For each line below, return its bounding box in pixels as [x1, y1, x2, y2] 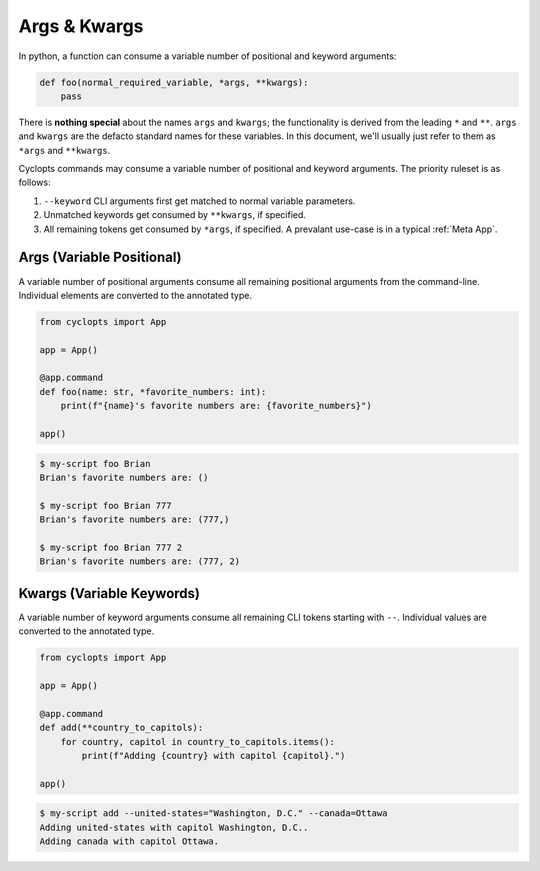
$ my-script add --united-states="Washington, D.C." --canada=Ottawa [39, 808, 388, 819]
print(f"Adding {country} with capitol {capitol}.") [81, 750, 346, 761]
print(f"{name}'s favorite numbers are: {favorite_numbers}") [60, 400, 372, 412]
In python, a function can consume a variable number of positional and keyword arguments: [18, 50, 397, 62]
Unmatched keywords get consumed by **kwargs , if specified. [43, 209, 307, 221]
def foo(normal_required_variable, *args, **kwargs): [39, 76, 309, 88]
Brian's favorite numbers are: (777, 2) [39, 556, 240, 567]
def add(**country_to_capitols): [39, 722, 204, 734]
